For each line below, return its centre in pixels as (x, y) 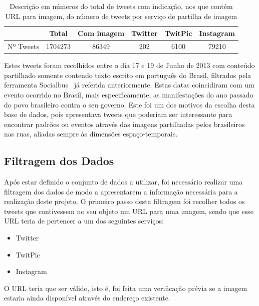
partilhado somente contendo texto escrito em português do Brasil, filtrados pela (128, 75)
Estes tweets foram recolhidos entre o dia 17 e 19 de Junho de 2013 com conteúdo (129, 65)
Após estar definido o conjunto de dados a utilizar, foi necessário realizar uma (123, 182)
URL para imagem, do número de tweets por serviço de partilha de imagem (121, 16)
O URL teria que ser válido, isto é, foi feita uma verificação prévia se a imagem (126, 288)
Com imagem (101, 33)
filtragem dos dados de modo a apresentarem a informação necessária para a (121, 191)
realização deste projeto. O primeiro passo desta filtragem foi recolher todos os (124, 201)
